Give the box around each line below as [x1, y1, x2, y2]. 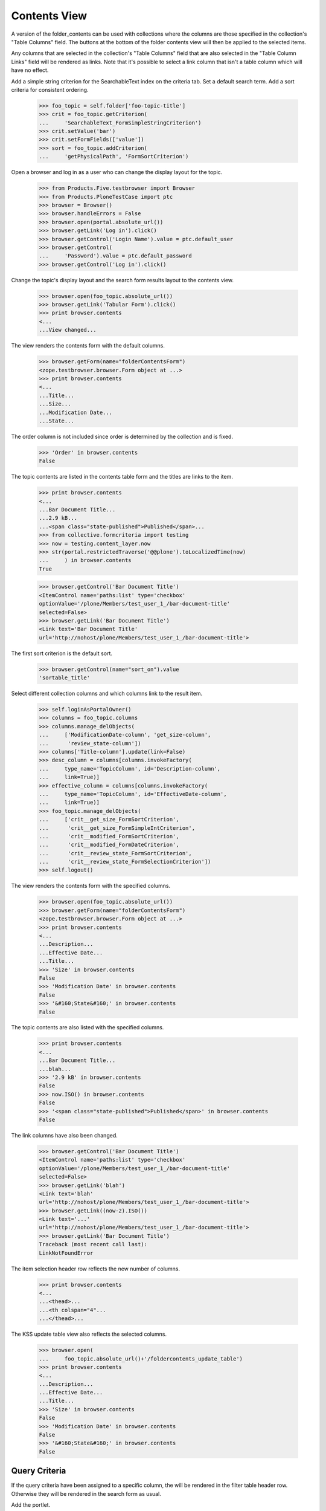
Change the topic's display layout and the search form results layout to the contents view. [11, 276, 234, 283]
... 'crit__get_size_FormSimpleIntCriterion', [39, 824, 196, 831]
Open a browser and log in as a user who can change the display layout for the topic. [11, 169, 223, 176]
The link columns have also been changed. [11, 1131, 118, 1139]
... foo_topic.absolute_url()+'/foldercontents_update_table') [39, 1355, 243, 1362]
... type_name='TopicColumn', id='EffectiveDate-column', [39, 791, 227, 797]
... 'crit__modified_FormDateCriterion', [39, 841, 179, 849]
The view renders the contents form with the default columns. [11, 342, 165, 349]
